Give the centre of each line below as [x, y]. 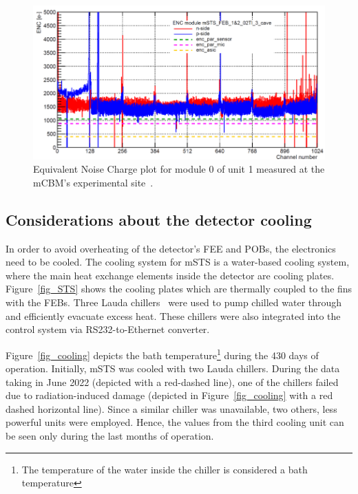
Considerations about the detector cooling [159, 219]
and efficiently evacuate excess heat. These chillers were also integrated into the [173, 315]
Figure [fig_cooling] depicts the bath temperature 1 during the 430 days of [162, 354]
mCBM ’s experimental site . [93, 182]
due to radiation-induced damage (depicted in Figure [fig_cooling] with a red [169, 395]
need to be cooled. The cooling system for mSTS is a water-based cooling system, [178, 262]
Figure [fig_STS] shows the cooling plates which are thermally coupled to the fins [179, 289]
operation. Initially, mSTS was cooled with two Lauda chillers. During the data [173, 368]
